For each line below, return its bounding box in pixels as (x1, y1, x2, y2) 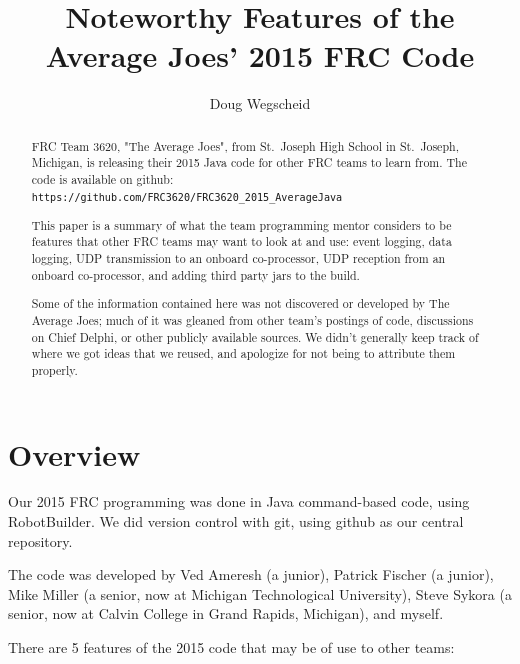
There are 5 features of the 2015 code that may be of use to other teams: (8, 637, 455, 657)
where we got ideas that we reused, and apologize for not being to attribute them (31, 345, 456, 362)
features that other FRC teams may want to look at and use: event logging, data (31, 233, 452, 250)
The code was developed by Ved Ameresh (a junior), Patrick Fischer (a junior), (8, 564, 494, 585)
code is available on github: (31, 171, 174, 188)
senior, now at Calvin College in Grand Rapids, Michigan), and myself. (8, 603, 444, 624)
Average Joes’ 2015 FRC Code (45, 35, 475, 76)
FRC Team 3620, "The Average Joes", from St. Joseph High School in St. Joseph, (31, 137, 459, 154)
